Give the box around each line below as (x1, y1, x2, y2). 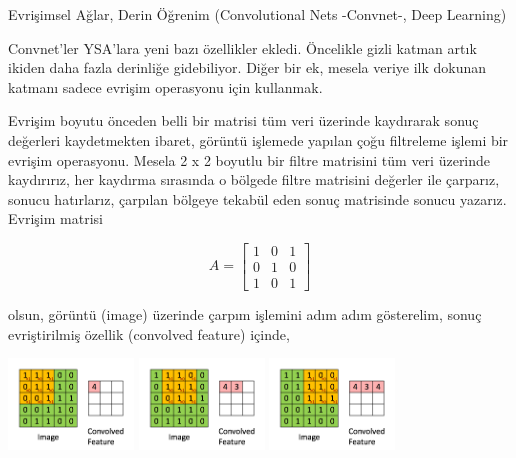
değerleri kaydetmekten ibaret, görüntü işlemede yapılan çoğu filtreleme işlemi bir (8, 129, 509, 150)
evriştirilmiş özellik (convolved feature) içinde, (8, 323, 290, 344)
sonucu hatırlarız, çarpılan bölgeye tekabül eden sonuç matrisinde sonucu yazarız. (8, 188, 507, 209)
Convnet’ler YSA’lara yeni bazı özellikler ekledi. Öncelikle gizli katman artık (8, 37, 477, 58)
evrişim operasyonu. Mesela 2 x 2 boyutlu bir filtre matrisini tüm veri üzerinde (8, 149, 491, 170)
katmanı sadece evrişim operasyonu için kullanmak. (8, 76, 323, 97)
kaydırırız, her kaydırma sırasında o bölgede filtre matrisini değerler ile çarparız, (8, 169, 500, 190)
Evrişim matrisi (8, 208, 103, 229)
